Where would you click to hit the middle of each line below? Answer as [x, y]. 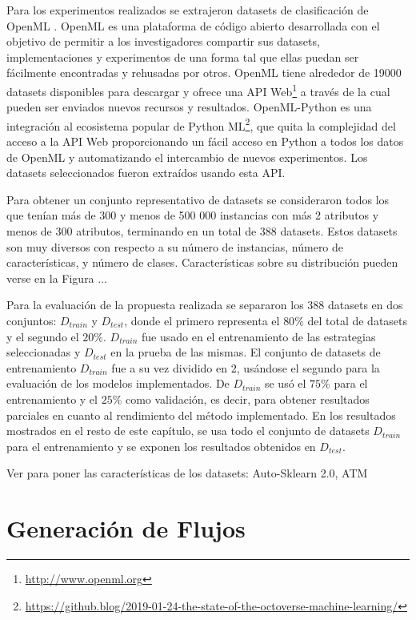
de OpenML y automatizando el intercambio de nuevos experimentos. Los [187, 157]
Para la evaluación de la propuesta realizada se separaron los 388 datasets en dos [205, 305]
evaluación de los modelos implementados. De [118, 383]
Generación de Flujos [126, 528]
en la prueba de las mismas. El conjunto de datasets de [246, 352]
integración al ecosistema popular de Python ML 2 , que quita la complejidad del [201, 124]
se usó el [285, 383]
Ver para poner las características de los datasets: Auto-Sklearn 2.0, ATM [187, 473]
